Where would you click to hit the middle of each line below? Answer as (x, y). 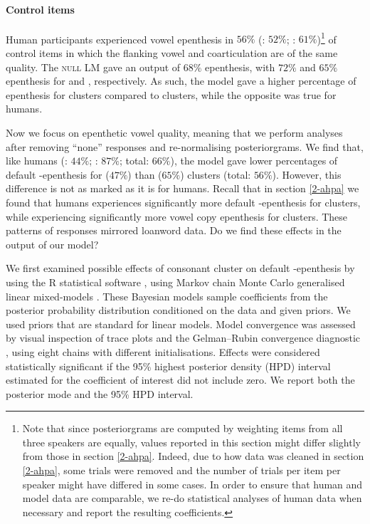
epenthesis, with (240, 67)
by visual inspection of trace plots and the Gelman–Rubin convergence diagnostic (183, 338)
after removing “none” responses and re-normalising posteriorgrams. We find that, (185, 146)
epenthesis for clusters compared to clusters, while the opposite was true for (171, 94)
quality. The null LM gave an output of (93, 67)
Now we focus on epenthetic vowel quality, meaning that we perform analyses (174, 133)
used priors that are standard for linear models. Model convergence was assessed (181, 324)
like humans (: (37, 161)
